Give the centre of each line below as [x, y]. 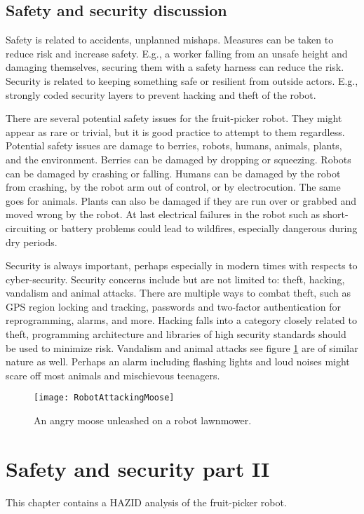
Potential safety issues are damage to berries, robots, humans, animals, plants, [174, 146]
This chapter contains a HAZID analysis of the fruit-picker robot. [146, 502]
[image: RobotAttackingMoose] [104, 398]
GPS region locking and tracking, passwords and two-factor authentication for [173, 306]
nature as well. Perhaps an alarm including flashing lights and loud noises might [178, 361]
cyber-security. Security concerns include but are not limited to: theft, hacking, [175, 279]
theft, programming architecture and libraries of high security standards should [176, 334]
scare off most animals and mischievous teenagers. [113, 375]
